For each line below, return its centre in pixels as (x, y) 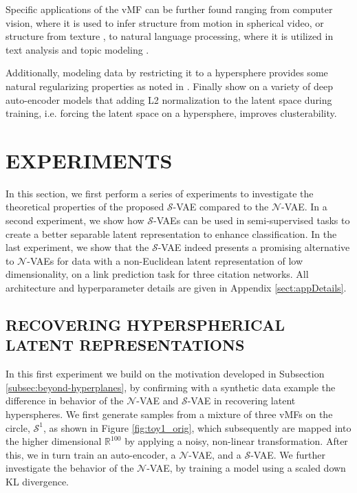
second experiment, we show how (75, 220)
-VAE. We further (288, 454)
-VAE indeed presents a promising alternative (254, 247)
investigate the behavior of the (70, 468)
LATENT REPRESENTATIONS (125, 345)
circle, (18, 427)
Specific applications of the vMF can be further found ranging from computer (169, 9)
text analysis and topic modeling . (77, 49)
